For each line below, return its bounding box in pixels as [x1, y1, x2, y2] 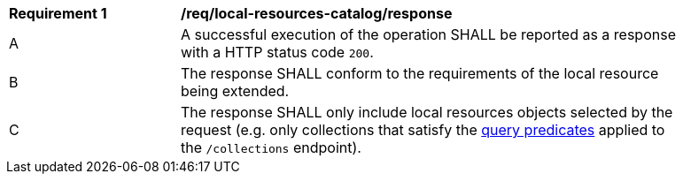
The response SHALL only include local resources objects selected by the [181, 103, 673, 121]
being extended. [181, 82, 290, 100]
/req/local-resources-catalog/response [181, 4, 453, 22]
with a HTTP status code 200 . [181, 43, 374, 61]
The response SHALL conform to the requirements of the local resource [181, 64, 659, 82]
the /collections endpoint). [181, 139, 361, 156]
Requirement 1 [9, 4, 107, 22]
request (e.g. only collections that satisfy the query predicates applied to [181, 121, 665, 139]
